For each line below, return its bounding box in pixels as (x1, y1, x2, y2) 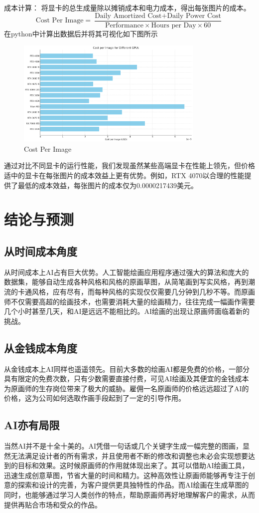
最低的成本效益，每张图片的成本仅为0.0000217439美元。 (17, 180, 198, 190)
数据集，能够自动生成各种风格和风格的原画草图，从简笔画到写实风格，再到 (4, 276, 248, 287)
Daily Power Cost (167, 12, 222, 19)
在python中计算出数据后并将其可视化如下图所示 (4, 28, 158, 38)
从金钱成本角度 (4, 340, 77, 355)
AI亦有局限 (4, 417, 60, 433)
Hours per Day (151, 21, 196, 29)
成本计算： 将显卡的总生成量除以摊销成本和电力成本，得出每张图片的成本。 (4, 2, 251, 12)
